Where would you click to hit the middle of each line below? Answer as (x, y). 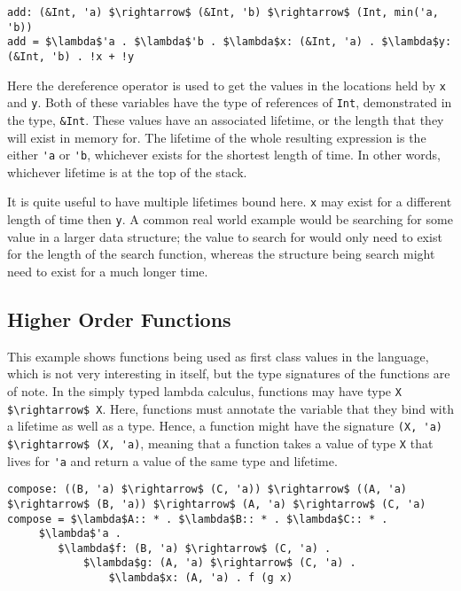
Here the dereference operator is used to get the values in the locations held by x (227, 85)
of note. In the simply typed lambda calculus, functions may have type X (204, 390)
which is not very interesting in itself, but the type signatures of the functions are (229, 373)
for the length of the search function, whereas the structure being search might (221, 254)
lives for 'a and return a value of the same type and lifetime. (172, 460)
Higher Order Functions (119, 319)
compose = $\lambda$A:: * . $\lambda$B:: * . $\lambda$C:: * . (198, 519)
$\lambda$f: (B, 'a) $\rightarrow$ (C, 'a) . (195, 548)
